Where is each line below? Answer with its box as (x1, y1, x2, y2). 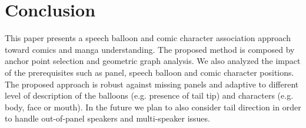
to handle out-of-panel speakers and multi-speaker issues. (5, 112, 210, 124)
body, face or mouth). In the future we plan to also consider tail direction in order (5, 100, 301, 113)
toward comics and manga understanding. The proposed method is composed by (5, 43, 295, 55)
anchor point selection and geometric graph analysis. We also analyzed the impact (5, 55, 301, 67)
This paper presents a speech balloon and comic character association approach (5, 32, 291, 44)
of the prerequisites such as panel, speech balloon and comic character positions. (5, 66, 294, 78)
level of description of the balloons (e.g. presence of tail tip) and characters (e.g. (5, 89, 294, 102)
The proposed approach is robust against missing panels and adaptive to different (5, 78, 299, 90)
